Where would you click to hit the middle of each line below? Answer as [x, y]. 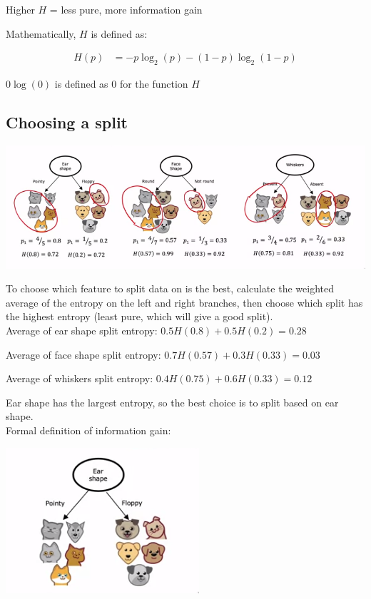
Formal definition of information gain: [88, 430]
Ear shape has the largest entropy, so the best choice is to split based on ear [172, 402]
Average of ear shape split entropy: [82, 330]
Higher [20, 9]
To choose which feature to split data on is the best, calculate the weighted [170, 288]
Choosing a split [67, 122]
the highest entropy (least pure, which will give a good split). [139, 316]
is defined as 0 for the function [121, 84]
